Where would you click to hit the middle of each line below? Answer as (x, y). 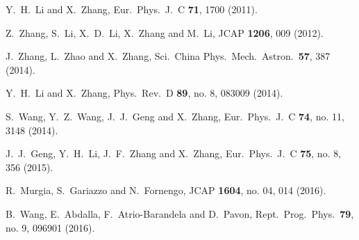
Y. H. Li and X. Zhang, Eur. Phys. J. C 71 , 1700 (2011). (132, 9)
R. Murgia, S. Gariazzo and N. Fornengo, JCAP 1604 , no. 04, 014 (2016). (166, 190)
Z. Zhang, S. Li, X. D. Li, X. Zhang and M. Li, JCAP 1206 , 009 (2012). (165, 32)
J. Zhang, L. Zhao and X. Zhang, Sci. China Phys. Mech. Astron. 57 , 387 (168, 56)
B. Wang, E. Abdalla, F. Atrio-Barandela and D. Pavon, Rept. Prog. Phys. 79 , (180, 213)
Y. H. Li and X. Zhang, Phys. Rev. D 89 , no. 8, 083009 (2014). (144, 93)
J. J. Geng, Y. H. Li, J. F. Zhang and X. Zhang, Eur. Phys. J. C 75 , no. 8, (174, 153)
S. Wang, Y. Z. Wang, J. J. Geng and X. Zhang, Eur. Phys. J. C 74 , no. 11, (175, 116)
